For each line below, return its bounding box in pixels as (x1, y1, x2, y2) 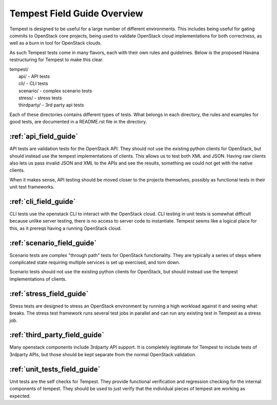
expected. (9, 393, 31, 399)
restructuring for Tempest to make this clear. (9, 57, 104, 63)
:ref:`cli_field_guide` (9, 197, 76, 206)
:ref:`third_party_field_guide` (9, 330, 105, 339)
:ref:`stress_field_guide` (9, 289, 89, 298)
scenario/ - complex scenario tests (18, 87, 92, 94)
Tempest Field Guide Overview (9, 8, 144, 19)
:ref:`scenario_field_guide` (9, 238, 97, 247)
